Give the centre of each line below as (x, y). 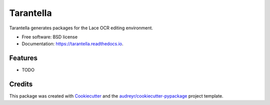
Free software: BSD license (49, 37)
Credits (21, 84)
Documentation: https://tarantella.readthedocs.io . (72, 44)
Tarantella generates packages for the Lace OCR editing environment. (81, 28)
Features (23, 58)
